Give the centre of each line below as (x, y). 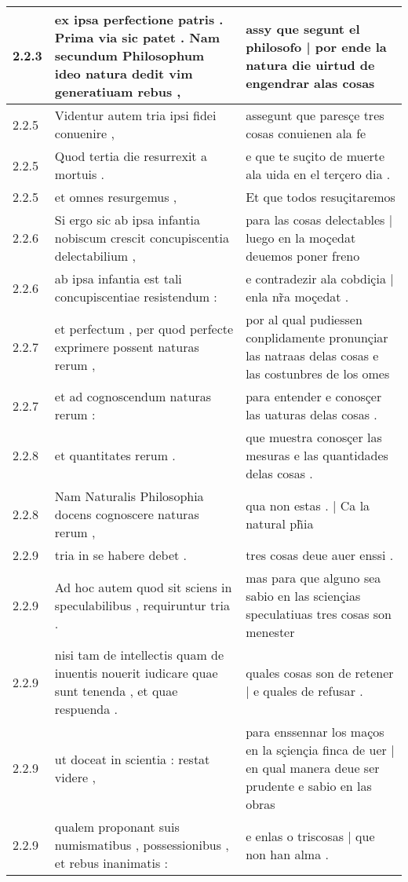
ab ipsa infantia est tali (118, 278)
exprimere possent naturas (127, 346)
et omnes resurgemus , (116, 197)
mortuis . (80, 174)
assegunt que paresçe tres (315, 115)
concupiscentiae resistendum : (136, 296)
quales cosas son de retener (320, 673)
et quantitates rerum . (115, 455)
